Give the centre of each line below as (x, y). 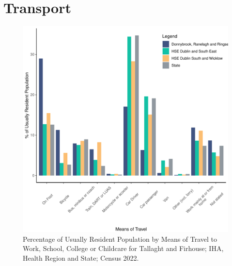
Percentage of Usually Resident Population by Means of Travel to (120, 239)
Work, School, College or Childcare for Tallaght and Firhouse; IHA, (123, 248)
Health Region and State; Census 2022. (81, 258)
